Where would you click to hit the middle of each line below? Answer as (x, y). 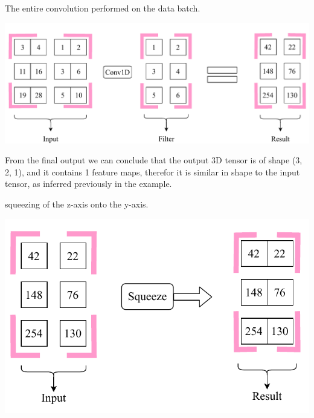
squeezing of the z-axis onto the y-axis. (77, 204)
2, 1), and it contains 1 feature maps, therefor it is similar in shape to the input (152, 171)
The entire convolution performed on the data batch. (103, 8)
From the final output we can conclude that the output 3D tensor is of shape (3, (154, 160)
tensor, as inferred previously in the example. (88, 184)
